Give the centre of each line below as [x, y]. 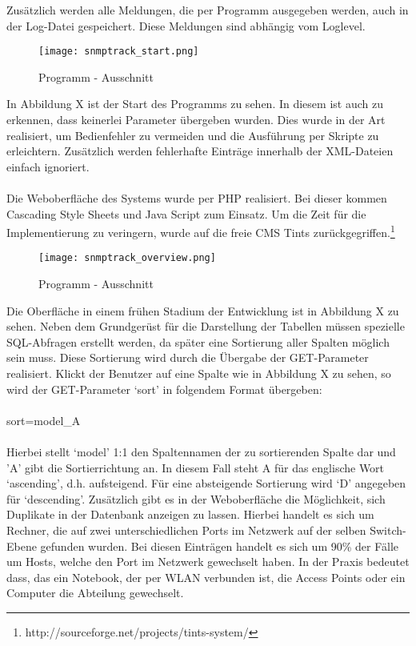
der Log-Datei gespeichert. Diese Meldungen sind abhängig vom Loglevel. [186, 25]
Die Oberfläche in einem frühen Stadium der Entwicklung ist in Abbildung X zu [203, 310]
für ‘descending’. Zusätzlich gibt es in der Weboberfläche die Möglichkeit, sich [196, 498]
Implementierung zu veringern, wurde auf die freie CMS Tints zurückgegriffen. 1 [201, 231]
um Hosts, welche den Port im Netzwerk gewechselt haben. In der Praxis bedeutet [208, 562]
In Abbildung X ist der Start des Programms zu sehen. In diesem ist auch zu [195, 104]
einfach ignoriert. [48, 166]
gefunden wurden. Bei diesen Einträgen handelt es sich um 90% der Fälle [220, 546]
